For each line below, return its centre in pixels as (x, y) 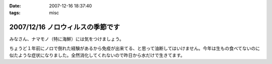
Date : (15, 6)
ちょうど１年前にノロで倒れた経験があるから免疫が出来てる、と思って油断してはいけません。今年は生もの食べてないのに (135, 48)
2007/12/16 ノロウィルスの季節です (65, 27)
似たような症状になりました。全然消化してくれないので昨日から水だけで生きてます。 (97, 55)
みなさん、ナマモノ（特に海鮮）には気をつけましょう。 (67, 39)
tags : (15, 13)
